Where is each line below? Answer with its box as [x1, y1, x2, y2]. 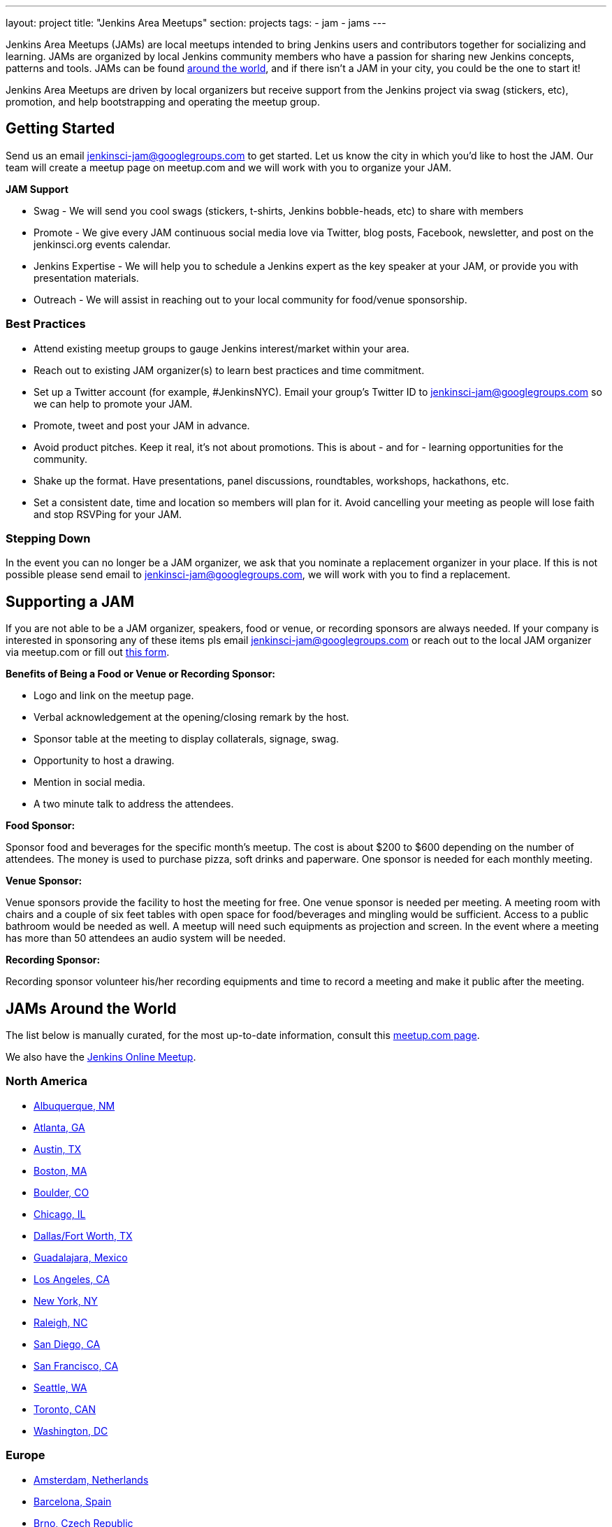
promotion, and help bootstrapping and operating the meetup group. [6, 96, 320, 108]
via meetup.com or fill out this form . [6, 646, 170, 659]
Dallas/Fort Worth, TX [34, 1229, 133, 1242]
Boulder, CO [34, 1186, 89, 1198]
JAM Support [6, 182, 68, 195]
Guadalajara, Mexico [34, 1251, 128, 1263]
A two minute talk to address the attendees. [34, 798, 234, 810]
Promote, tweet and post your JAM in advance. [34, 419, 250, 431]
